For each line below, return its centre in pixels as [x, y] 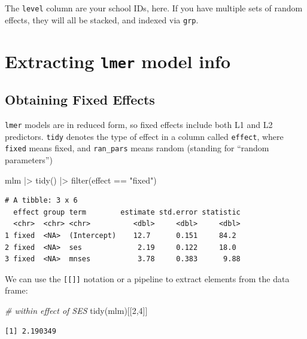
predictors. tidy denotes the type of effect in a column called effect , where [144, 136]
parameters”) [29, 159]
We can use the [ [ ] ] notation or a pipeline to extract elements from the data [147, 278]
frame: [16, 290]
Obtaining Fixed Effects [80, 100]
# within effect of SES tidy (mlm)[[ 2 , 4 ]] [76, 310]
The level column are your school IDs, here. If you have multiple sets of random [154, 8]
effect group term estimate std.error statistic [127, 212]
